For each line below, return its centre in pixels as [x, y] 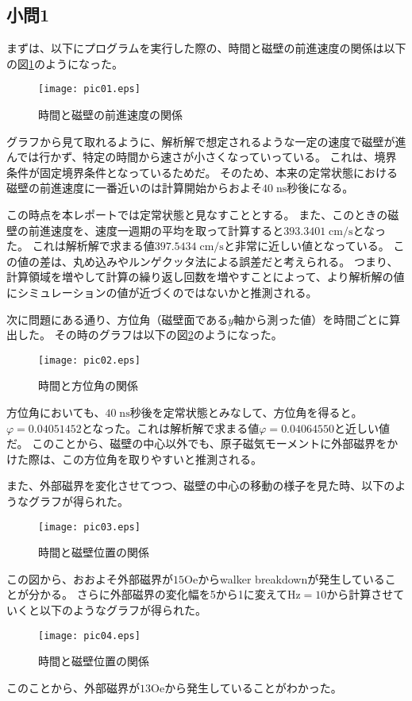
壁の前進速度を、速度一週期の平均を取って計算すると [145, 230]
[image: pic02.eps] [89, 360]
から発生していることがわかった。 [253, 687]
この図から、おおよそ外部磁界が [90, 578]
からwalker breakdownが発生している [291, 578]
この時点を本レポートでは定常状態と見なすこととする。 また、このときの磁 [203, 215]
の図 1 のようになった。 [65, 63]
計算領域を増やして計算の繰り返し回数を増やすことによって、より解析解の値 [206, 277]
